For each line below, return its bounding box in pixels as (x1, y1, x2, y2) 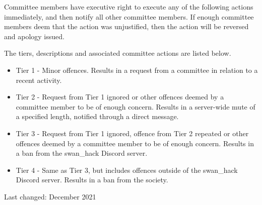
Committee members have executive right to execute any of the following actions (4, 2, 253, 12)
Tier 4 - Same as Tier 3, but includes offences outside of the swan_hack (16, 164, 238, 175)
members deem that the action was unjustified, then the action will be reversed (4, 21, 249, 32)
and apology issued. (4, 31, 64, 41)
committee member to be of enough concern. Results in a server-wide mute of (16, 101, 255, 112)
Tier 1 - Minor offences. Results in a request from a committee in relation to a (16, 64, 258, 75)
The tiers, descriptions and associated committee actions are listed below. (4, 48, 231, 58)
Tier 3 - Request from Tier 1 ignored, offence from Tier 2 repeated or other (16, 128, 249, 138)
